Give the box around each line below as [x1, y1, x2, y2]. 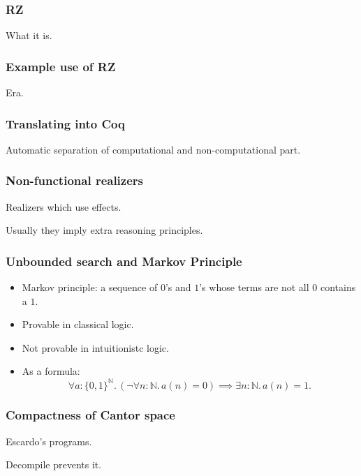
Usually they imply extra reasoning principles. [6, 223, 203, 237]
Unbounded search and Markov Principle [6, 252, 242, 269]
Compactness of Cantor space [6, 406, 175, 424]
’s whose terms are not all [199, 280, 309, 295]
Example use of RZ [6, 57, 116, 75]
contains [320, 280, 356, 295]
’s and [165, 280, 191, 295]
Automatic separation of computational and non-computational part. [6, 142, 301, 156]
